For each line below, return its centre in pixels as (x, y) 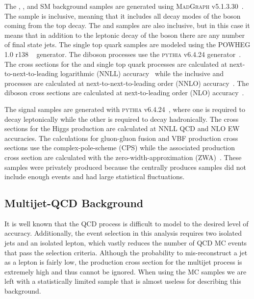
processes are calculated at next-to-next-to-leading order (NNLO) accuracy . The (127, 83)
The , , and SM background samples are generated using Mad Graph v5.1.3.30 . (124, 6)
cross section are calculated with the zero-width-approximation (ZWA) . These (123, 157)
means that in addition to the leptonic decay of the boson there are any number (125, 35)
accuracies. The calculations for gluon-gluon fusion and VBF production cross (121, 138)
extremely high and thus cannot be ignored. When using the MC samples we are (126, 271)
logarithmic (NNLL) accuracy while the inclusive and (142, 73)
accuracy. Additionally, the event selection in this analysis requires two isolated (123, 233)
